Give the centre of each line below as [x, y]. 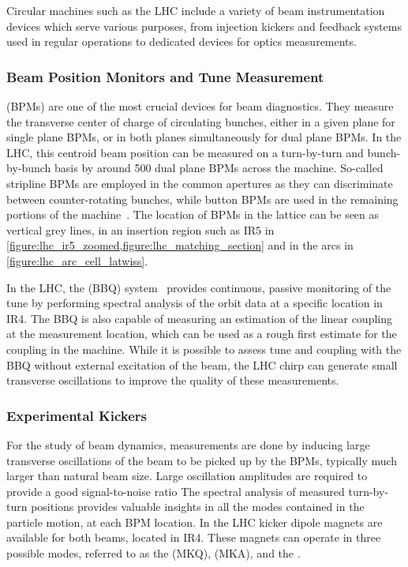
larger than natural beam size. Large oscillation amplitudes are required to [187, 476]
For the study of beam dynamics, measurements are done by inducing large [188, 444]
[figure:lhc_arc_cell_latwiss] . [77, 260]
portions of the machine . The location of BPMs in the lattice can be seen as [193, 214]
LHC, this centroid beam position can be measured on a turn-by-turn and [185, 152]
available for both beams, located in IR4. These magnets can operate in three [194, 537]
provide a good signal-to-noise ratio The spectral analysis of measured [176, 491]
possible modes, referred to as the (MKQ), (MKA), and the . [153, 553]
